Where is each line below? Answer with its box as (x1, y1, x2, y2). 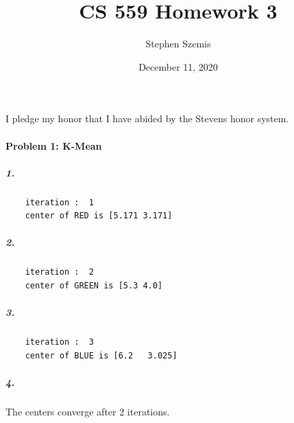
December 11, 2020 (138, 59, 218, 73)
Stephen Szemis (145, 36, 211, 51)
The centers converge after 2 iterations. (5, 404, 170, 418)
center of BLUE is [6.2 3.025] (25, 350, 177, 361)
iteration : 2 (25, 267, 94, 277)
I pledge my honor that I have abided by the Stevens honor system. (5, 111, 289, 126)
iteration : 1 (25, 197, 94, 207)
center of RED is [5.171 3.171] (25, 211, 173, 221)
